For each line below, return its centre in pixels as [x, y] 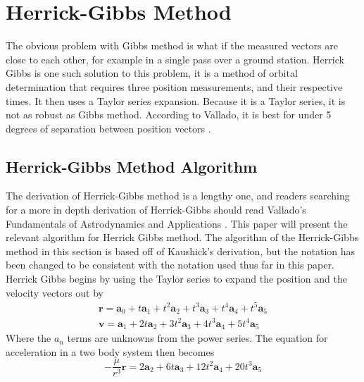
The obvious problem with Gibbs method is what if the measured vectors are [172, 45]
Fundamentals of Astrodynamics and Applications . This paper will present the [177, 223]
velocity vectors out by [55, 292]
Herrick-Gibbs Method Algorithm [132, 166]
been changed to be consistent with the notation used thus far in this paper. [170, 265]
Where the [29, 338]
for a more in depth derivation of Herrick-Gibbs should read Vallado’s [156, 210]
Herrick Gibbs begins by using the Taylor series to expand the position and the [176, 279]
